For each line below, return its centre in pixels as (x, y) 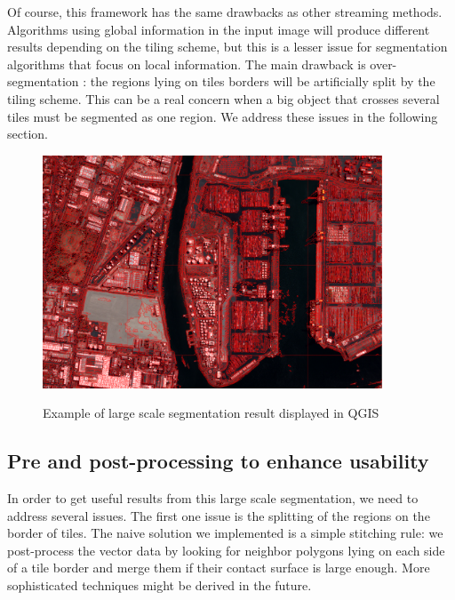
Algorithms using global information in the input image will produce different (219, 29)
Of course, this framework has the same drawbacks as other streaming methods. (225, 12)
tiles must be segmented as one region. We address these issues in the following (223, 116)
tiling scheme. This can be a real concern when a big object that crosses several (224, 98)
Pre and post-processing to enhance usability (218, 461)
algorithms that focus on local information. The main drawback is (187, 64)
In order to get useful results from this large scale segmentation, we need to (213, 498)
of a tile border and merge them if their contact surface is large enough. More (219, 568)
